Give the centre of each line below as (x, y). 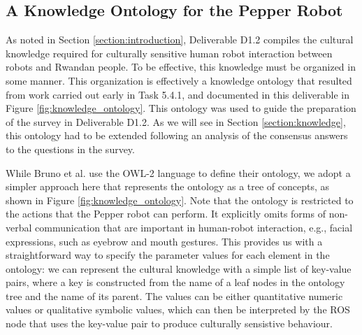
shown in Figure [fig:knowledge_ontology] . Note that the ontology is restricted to (180, 200)
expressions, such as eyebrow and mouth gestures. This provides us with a (164, 241)
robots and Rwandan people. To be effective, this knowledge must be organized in (181, 67)
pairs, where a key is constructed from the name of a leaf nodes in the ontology (175, 282)
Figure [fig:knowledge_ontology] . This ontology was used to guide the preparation (181, 108)
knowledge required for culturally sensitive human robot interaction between (169, 53)
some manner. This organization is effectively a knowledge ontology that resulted (179, 80)
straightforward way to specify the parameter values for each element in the (168, 255)
